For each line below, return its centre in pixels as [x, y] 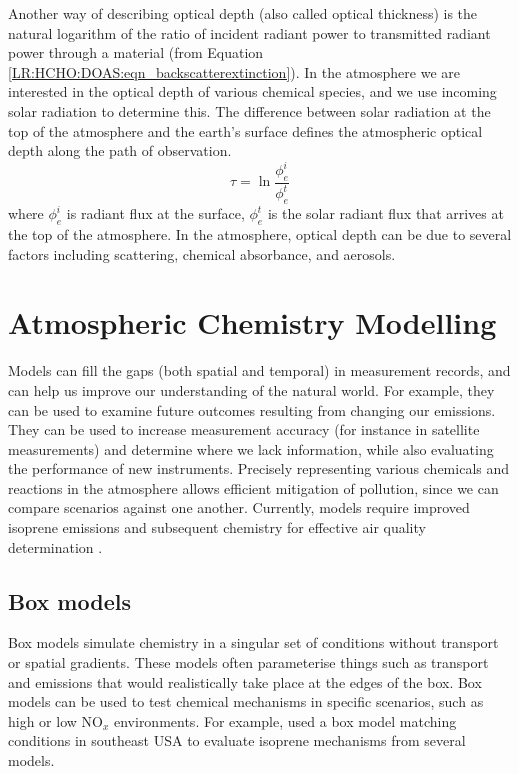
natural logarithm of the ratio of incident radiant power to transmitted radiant [249, 32]
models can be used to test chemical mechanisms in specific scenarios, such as [246, 701]
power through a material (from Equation [136, 52]
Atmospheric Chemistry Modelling [252, 322]
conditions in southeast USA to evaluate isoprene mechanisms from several [237, 740]
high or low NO [55, 720]
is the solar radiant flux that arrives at [385, 213]
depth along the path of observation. [120, 150]
